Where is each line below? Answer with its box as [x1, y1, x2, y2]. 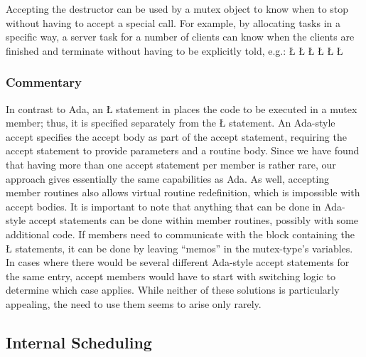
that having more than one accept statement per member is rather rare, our [6, 156, 336, 171]
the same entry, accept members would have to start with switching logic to [6, 268, 335, 283]
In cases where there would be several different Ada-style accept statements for [6, 255, 350, 270]
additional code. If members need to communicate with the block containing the [6, 226, 355, 241]
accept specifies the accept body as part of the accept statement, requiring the [6, 129, 347, 144]
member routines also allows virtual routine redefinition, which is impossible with [6, 185, 360, 200]
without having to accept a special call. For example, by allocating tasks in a [6, 15, 341, 30]
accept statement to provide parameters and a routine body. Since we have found [6, 143, 360, 158]
